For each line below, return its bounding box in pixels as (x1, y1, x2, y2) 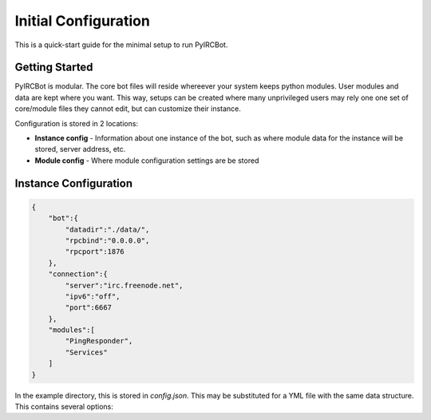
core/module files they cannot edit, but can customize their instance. (14, 104, 241, 113)
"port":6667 (65, 303, 112, 312)
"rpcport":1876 (65, 248, 125, 256)
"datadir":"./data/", (65, 224, 150, 234)
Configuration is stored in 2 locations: (14, 118, 139, 128)
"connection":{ (48, 270, 108, 279)
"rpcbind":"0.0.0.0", (65, 236, 150, 245)
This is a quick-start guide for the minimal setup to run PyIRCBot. (14, 40, 228, 50)
